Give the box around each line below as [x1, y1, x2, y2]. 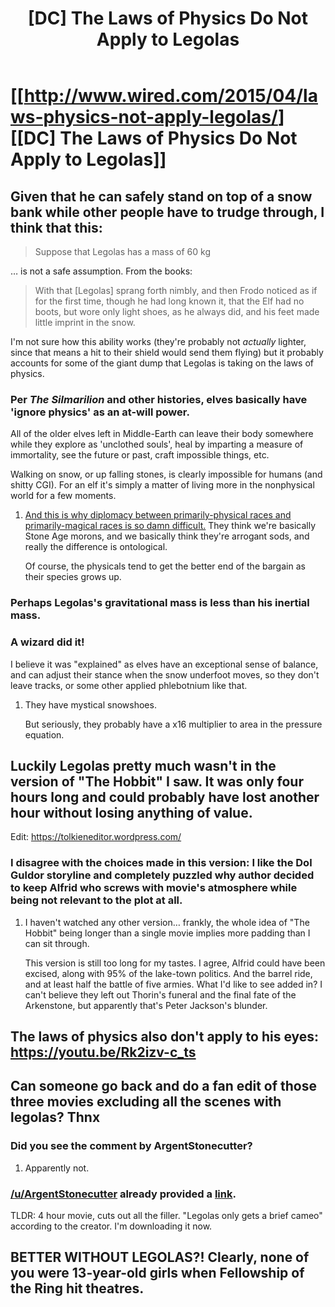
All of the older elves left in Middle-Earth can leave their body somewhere [10, 428, 314, 440]
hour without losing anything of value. [10, 804, 253, 821]
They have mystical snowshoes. [24, 698, 157, 711]
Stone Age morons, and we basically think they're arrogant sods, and [24, 530, 310, 542]
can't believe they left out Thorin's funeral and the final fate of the [24, 988, 297, 1001]
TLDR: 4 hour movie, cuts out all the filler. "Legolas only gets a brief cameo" [10, 1210, 323, 1221]
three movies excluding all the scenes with [10, 1093, 282, 1111]
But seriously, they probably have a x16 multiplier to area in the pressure [24, 718, 323, 730]
